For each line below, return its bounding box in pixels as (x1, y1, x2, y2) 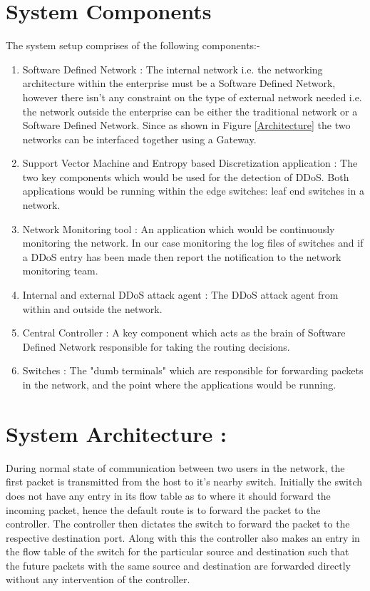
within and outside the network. (22, 301, 163, 316)
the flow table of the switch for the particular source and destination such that (6, 544, 349, 559)
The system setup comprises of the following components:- (6, 38, 260, 53)
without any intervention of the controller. (6, 572, 190, 587)
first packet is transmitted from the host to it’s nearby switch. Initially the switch (6, 474, 363, 489)
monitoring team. (22, 263, 98, 278)
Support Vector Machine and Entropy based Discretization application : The (22, 155, 358, 170)
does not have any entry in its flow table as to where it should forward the (6, 488, 331, 503)
